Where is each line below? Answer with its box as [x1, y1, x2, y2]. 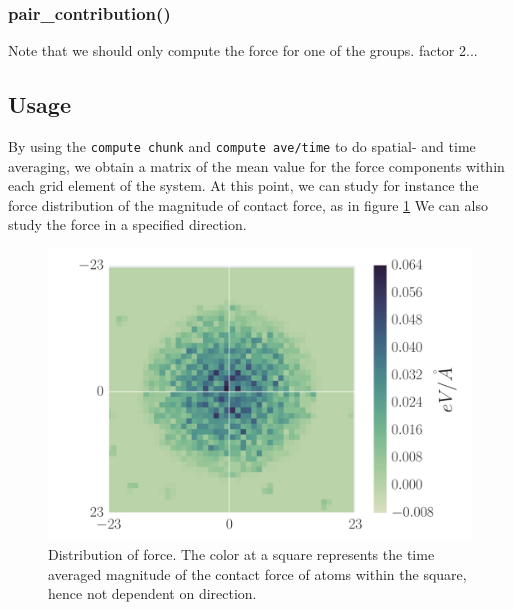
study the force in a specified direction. [8, 214, 247, 235]
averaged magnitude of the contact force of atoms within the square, [48, 563, 467, 584]
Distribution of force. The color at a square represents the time [48, 544, 435, 565]
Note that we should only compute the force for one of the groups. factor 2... [8, 40, 478, 61]
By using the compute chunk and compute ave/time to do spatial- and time [8, 136, 476, 157]
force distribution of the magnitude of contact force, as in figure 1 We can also [8, 194, 488, 215]
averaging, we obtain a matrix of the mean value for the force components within [8, 155, 505, 176]
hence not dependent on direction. [48, 583, 257, 604]
